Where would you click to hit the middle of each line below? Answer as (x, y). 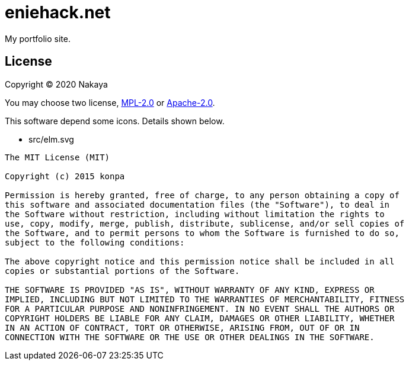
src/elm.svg (51, 139)
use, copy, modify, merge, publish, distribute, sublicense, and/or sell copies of (205, 223)
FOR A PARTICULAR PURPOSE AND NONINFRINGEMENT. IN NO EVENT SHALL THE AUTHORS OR (200, 309)
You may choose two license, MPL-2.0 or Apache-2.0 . (110, 102)
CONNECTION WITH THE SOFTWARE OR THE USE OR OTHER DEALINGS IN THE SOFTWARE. (190, 337)
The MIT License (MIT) (57, 157)
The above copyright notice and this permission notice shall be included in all (200, 261)
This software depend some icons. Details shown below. (115, 121)
